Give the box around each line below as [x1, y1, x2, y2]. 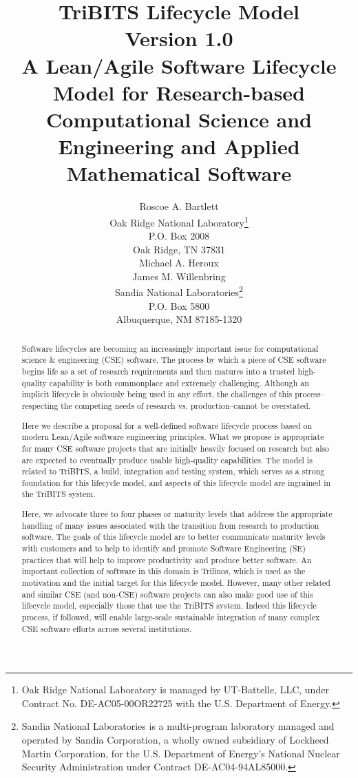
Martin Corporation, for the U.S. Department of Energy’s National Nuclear [21, 746, 340, 760]
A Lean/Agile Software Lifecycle [21, 51, 337, 79]
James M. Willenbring [132, 269, 226, 283]
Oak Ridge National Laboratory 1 [109, 213, 249, 229]
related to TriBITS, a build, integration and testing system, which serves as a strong [21, 465, 325, 477]
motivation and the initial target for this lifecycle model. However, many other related [21, 576, 330, 588]
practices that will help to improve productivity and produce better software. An [21, 554, 312, 565]
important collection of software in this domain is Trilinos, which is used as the [21, 565, 306, 577]
